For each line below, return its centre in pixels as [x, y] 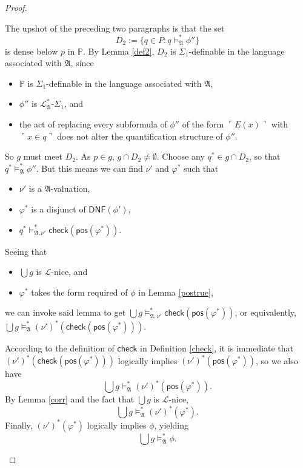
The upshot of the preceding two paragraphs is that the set [115, 28]
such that [201, 168]
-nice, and [69, 272]
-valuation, [70, 188]
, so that [265, 156]
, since [82, 63]
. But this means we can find [89, 168]
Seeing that [26, 251]
